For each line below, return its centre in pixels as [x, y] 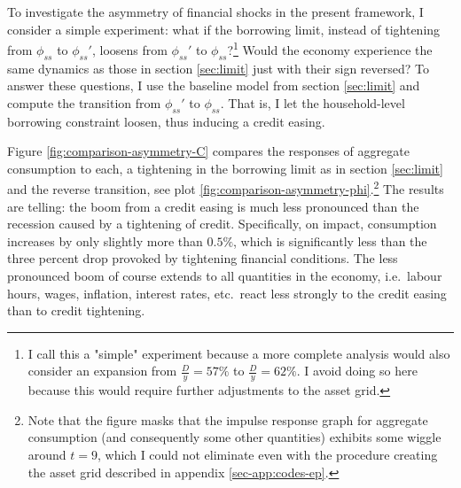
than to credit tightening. [76, 310]
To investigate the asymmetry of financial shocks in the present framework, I [215, 12]
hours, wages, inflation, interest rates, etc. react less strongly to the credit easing [227, 293]
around [47, 455]
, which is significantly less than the [330, 240]
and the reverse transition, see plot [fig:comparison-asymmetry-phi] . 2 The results [226, 188]
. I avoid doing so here [357, 371]
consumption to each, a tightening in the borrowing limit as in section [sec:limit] [225, 168]
